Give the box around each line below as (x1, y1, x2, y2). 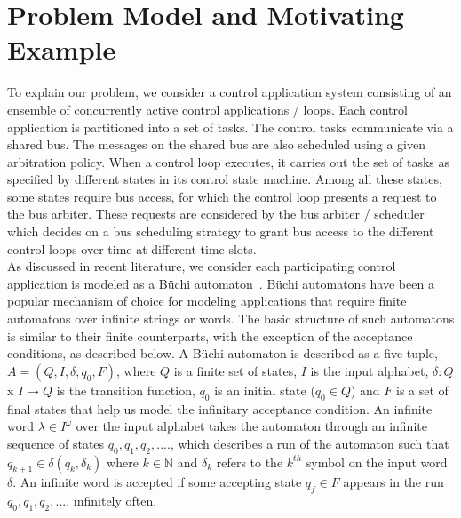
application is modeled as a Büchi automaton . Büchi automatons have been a (7, 274, 434, 292)
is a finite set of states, (173, 361, 298, 379)
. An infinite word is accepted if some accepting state (12, 473, 302, 491)
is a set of (395, 380, 449, 399)
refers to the (216, 452, 283, 471)
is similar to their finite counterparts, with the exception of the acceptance (7, 326, 413, 345)
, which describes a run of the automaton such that (170, 434, 449, 452)
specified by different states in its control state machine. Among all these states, (7, 170, 442, 188)
